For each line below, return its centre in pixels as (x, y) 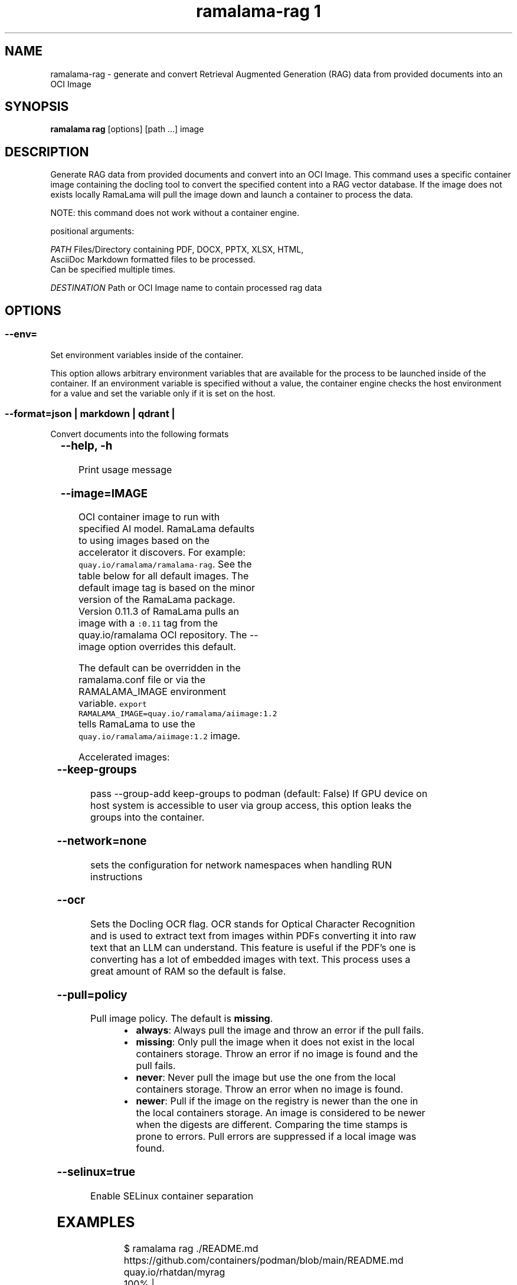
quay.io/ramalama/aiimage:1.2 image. (159, 736)
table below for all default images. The (163, 576)
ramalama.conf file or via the (142, 680)
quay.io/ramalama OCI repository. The (163, 635)
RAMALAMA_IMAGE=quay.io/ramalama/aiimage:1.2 (178, 714)
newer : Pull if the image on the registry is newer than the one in (277, 1101)
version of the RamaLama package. (157, 600)
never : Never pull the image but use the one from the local (266, 1078)
